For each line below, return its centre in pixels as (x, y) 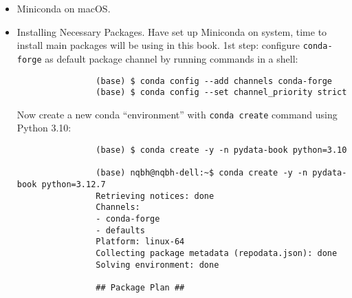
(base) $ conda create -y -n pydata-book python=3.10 (221, 150)
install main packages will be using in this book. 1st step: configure (158, 45)
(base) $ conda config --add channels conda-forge (214, 81)
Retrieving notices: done (155, 196)
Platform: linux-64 (140, 242)
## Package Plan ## (140, 287)
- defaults (120, 230)
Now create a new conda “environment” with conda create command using (177, 114)
